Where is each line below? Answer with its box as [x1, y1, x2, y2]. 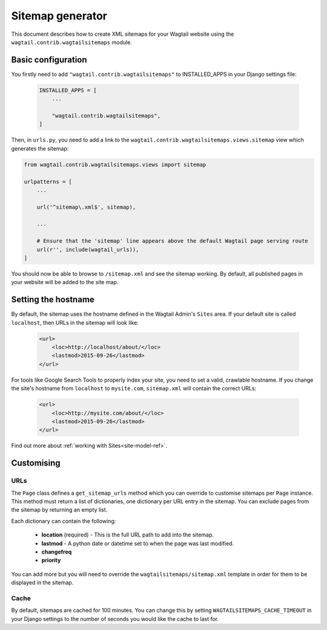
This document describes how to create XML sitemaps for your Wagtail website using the [11, 30, 234, 38]
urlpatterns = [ [24, 178, 73, 185]
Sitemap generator [11, 9, 107, 22]
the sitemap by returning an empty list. [11, 506, 108, 513]
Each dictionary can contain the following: [11, 517, 116, 524]
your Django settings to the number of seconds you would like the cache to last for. [11, 615, 219, 622]
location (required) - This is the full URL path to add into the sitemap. [41, 531, 214, 538]
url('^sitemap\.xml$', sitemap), [36, 203, 136, 211]
